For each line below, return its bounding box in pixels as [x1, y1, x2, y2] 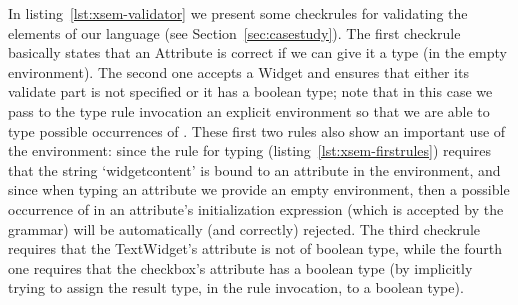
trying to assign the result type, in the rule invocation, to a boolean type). [8, 277, 464, 298]
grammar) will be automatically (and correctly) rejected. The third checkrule [8, 218, 480, 239]
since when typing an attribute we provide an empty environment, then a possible [8, 179, 510, 200]
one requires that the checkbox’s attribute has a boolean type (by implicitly [8, 257, 473, 278]
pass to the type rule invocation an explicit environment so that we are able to [8, 100, 490, 121]
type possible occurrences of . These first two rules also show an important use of [8, 120, 506, 141]
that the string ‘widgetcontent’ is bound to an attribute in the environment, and [8, 159, 501, 180]
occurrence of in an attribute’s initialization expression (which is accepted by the [8, 198, 504, 219]
